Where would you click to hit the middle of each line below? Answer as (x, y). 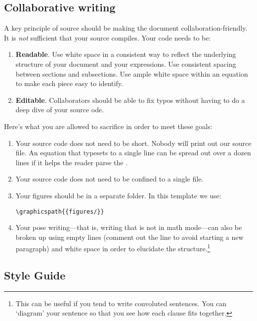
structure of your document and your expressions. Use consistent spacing (126, 64)
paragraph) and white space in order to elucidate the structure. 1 (113, 248)
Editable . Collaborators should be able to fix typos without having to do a (130, 100)
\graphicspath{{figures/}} (60, 211)
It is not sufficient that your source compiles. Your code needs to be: (107, 37)
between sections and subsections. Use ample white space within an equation (132, 73)
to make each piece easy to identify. (69, 83)
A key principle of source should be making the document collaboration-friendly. (126, 28)
